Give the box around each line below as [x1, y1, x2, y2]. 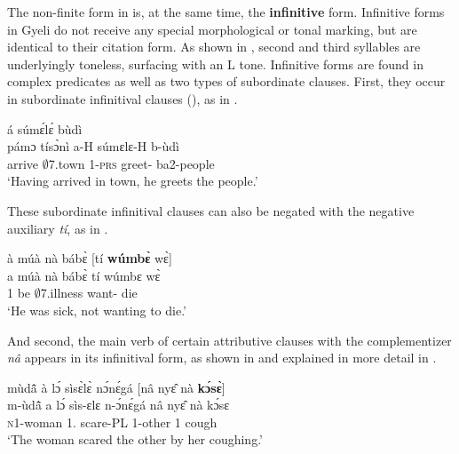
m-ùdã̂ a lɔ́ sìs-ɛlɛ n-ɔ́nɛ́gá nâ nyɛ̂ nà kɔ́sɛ [7, 395, 230, 414]
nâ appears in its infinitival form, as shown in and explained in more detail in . [7, 348, 437, 367]
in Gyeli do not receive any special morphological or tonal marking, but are [7, 20, 417, 38]
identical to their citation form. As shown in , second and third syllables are [7, 37, 421, 56]
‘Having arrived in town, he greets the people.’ [7, 171, 258, 190]
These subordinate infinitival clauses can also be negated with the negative [7, 201, 415, 219]
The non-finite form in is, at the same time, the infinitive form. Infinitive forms [7, 3, 445, 20]
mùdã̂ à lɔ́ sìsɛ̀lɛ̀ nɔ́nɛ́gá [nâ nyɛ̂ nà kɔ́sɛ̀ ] [7, 378, 226, 396]
